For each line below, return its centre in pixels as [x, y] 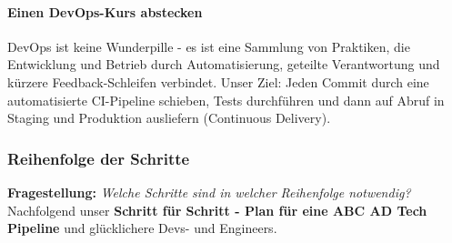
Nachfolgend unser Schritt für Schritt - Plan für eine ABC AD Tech [217, 210]
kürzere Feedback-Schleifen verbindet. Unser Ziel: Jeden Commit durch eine [218, 81]
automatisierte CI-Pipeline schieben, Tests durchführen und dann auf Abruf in [226, 100]
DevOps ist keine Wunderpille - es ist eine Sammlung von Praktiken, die [209, 46]
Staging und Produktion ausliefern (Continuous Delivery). [169, 118]
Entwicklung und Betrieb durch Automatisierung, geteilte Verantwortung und [224, 64]
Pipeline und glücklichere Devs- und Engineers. [142, 228]
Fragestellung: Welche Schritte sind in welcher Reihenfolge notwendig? [209, 192]
